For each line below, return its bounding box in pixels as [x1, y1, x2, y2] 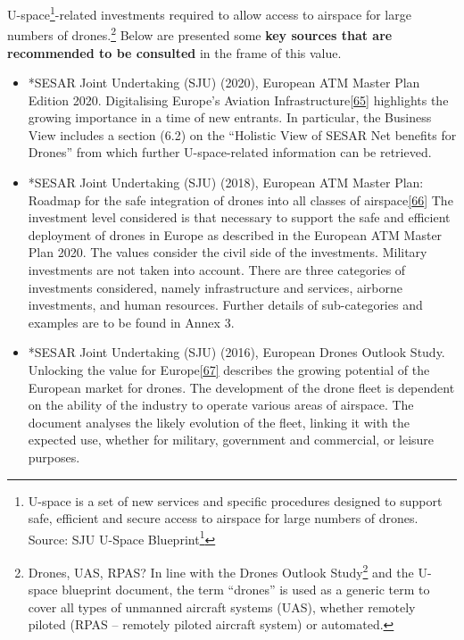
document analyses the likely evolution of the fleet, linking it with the [28, 412, 410, 431]
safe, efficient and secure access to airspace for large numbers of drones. [28, 509, 418, 528]
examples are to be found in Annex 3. [28, 312, 235, 331]
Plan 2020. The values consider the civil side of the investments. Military [28, 243, 427, 262]
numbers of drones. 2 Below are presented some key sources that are [7, 23, 393, 44]
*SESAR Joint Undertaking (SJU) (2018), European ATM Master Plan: [28, 173, 424, 192]
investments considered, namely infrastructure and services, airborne [28, 278, 402, 296]
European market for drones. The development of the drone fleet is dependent [28, 378, 455, 396]
